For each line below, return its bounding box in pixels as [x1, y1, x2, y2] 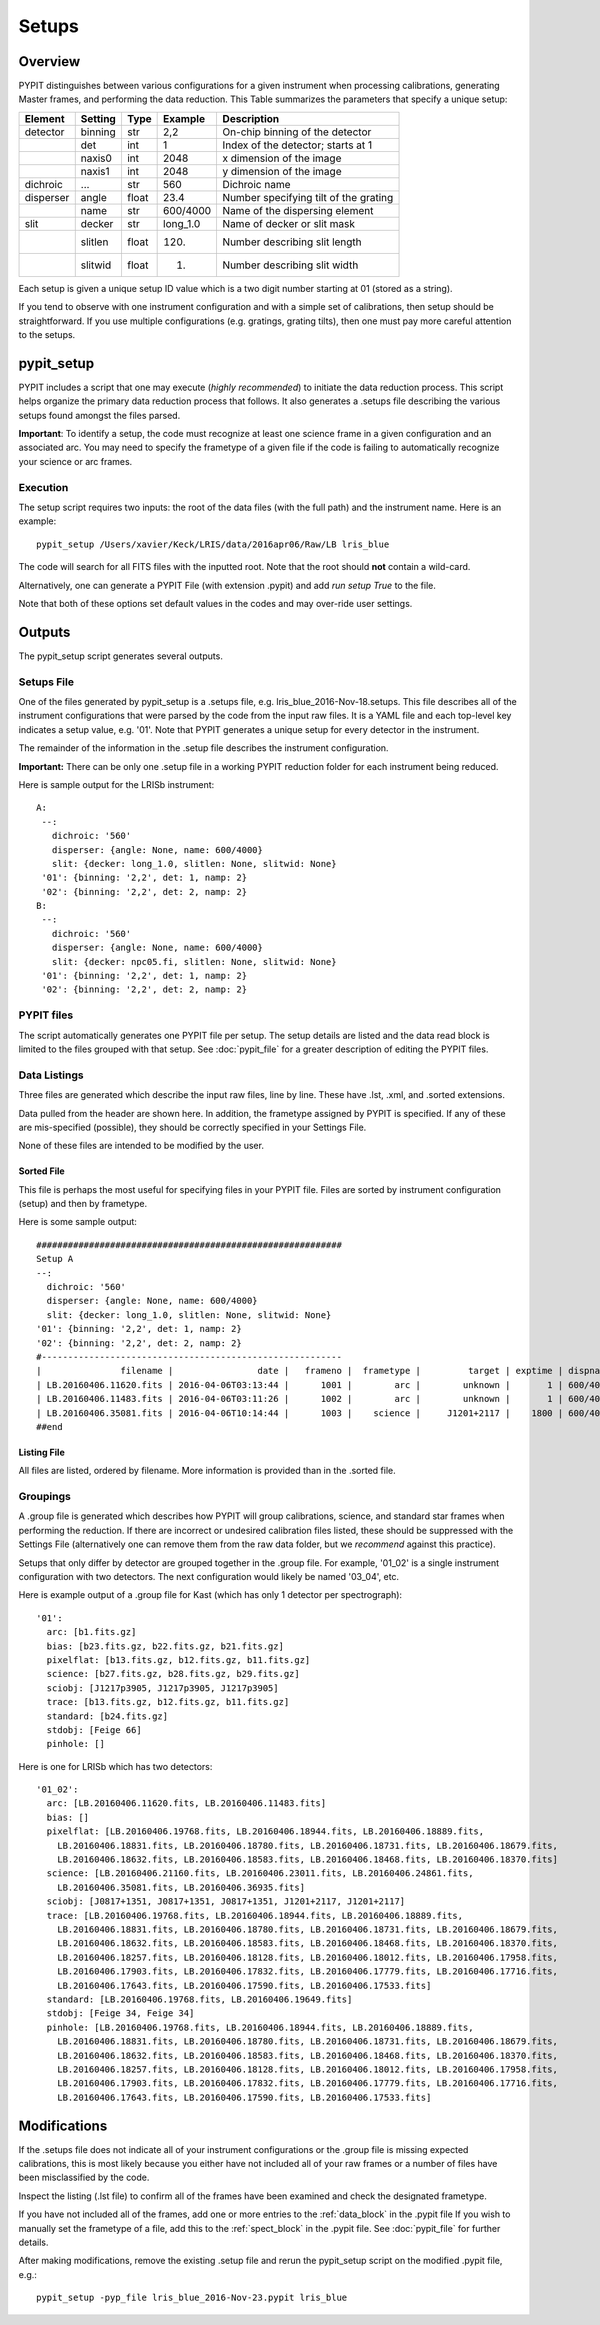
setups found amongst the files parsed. [18, 409, 181, 421]
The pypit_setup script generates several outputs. [18, 650, 224, 662]
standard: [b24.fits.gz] [46, 1710, 169, 1722]
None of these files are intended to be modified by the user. [18, 1140, 265, 1152]
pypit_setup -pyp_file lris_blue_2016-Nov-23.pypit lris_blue [36, 2292, 348, 2304]
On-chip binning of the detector [222, 125, 372, 139]
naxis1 [80, 164, 110, 178]
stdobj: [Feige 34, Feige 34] [46, 2008, 195, 2019]
